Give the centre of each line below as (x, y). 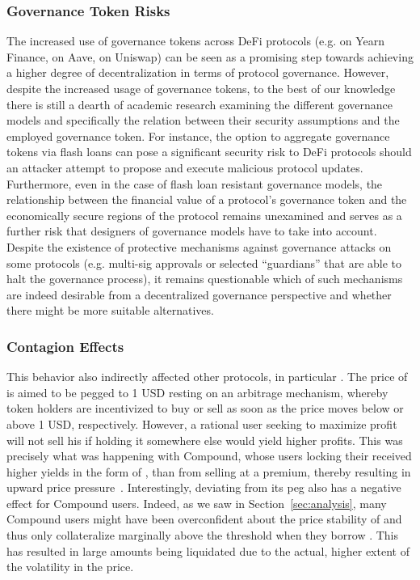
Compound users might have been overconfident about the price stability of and (204, 519)
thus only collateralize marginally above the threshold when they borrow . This (202, 535)
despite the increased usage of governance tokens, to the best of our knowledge (201, 88)
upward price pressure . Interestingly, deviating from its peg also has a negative (204, 487)
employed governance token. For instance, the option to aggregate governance (198, 135)
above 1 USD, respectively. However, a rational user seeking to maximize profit (202, 423)
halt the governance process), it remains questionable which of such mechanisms (205, 279)
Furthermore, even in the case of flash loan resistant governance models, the (195, 183)
